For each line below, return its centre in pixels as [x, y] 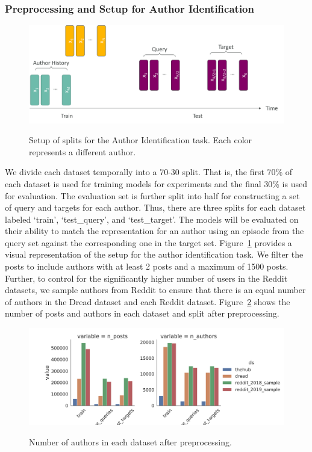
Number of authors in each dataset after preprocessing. [130, 441]
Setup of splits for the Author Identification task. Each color [141, 140]
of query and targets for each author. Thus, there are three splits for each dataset [155, 207]
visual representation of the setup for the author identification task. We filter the [154, 254]
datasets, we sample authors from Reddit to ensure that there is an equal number [155, 290]
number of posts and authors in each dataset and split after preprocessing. [142, 313]
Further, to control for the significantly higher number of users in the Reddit [146, 278]
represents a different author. [83, 151]
